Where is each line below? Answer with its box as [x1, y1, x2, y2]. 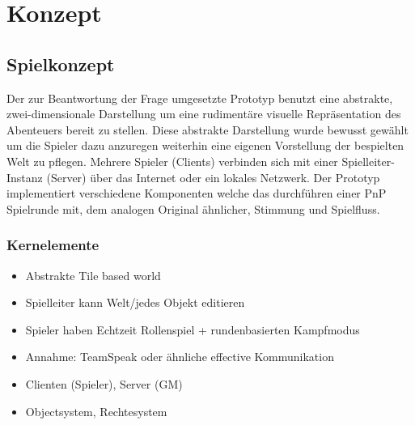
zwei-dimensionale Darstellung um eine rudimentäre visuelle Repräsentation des [6, 105, 401, 122]
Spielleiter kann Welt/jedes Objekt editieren [25, 294, 245, 311]
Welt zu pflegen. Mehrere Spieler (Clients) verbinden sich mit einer [6, 152, 338, 169]
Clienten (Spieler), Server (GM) [25, 375, 183, 392]
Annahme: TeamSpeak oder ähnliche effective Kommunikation [25, 348, 334, 365]
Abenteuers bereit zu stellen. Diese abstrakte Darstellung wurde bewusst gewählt [6, 121, 409, 138]
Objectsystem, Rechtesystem [25, 402, 167, 419]
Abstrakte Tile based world [25, 266, 161, 283]
